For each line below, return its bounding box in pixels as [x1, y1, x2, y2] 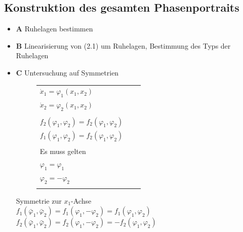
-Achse [71, 195, 92, 206]
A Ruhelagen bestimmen [16, 23, 93, 34]
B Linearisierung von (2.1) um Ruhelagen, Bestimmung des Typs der [16, 40, 231, 51]
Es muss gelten [39, 146, 86, 157]
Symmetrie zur [16, 195, 62, 206]
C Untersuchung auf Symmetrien [16, 67, 119, 78]
